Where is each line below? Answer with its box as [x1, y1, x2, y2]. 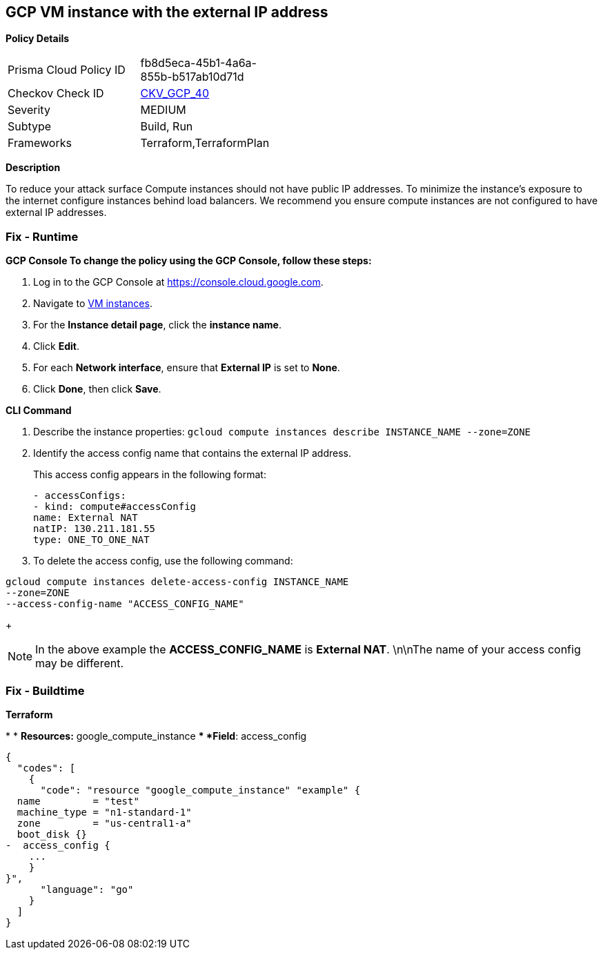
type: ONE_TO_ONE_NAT [33, 534, 150, 546]
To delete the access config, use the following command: [33, 555, 293, 567]
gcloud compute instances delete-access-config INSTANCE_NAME [6, 576, 349, 588]
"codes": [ [17, 762, 76, 774]
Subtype [8, 119, 52, 134]
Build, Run [140, 119, 193, 134]
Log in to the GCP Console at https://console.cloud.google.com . [33, 276, 324, 288]
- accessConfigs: [33, 490, 126, 502]
